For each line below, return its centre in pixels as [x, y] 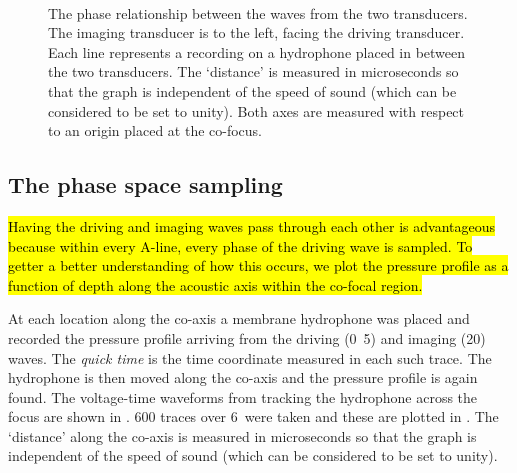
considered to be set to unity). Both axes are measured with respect [256, 110]
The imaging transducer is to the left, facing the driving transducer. [256, 32]
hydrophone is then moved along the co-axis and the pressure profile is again [243, 377]
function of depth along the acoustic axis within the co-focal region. [215, 284]
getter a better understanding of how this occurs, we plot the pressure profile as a [258, 265]
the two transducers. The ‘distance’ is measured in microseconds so [253, 71]
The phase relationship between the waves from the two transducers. [258, 12]
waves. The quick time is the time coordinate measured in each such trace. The [250, 357]
